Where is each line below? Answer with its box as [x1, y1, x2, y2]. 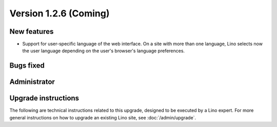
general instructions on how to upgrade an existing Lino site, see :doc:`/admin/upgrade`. [9, 114, 196, 120]
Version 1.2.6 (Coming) [9, 8, 110, 19]
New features [9, 27, 54, 36]
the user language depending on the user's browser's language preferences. [22, 48, 185, 54]
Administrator [9, 77, 55, 87]
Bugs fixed [9, 61, 45, 70]
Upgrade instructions [9, 94, 80, 102]
